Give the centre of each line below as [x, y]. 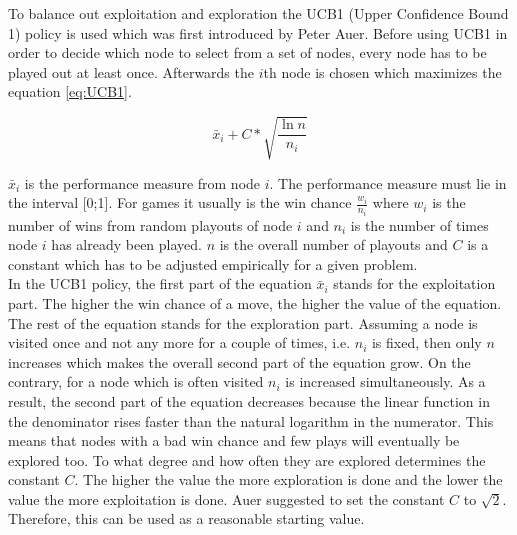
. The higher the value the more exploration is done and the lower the [288, 479]
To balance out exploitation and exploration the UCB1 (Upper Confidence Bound [258, 13]
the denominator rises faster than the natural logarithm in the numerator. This [251, 420]
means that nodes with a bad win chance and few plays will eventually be [234, 440]
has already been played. [126, 244]
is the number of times [419, 224]
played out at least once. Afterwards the [131, 71]
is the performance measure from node [142, 182]
